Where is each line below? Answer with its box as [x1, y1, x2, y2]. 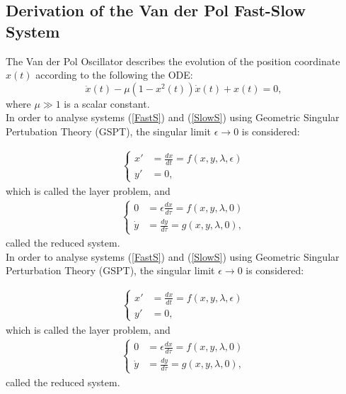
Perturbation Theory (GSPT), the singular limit [6, 263, 215, 278]
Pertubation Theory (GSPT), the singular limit [6, 123, 212, 138]
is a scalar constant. [64, 96, 150, 111]
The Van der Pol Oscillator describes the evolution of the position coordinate [6, 53, 340, 68]
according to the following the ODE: [35, 67, 193, 82]
